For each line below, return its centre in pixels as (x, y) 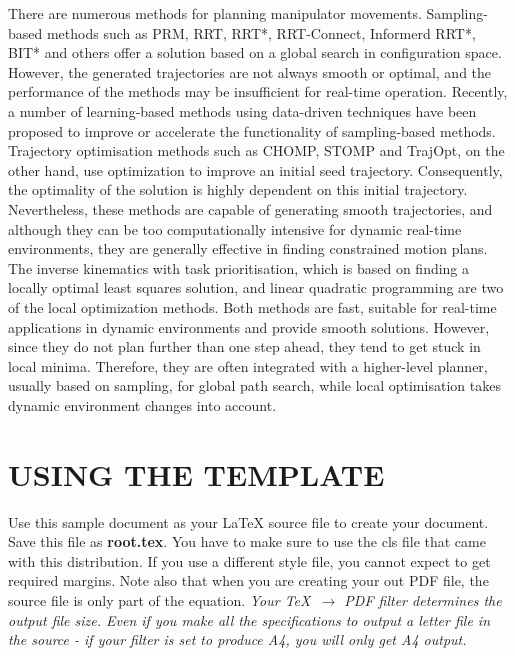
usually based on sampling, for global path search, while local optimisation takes (254, 385)
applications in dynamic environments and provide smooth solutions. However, (249, 326)
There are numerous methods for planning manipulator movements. (215, 13)
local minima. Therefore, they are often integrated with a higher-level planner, (248, 365)
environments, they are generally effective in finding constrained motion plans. (248, 248)
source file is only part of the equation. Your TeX (159, 599)
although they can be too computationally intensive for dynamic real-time (235, 228)
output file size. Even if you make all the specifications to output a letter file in (249, 619)
